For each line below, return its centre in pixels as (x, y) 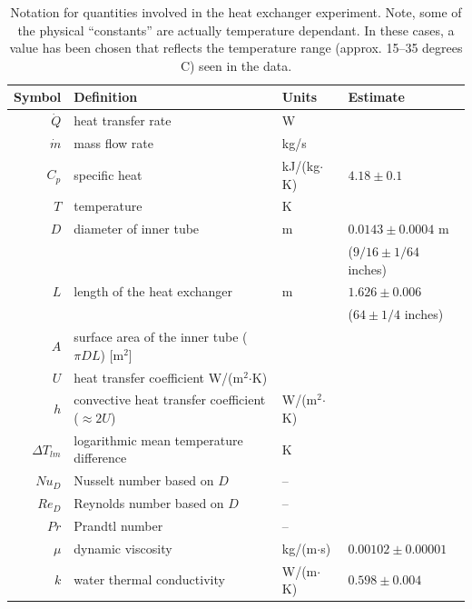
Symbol (38, 97)
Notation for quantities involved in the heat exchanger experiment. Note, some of (236, 12)
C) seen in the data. (236, 65)
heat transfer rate (123, 120)
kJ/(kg (301, 165)
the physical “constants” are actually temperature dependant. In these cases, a (236, 30)
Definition (106, 97)
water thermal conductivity (149, 579)
